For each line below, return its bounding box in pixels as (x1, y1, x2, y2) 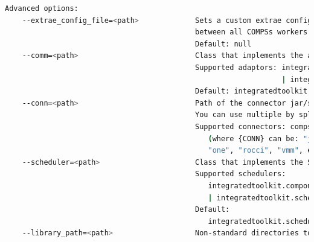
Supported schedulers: (195, 170, 286, 179)
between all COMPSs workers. (195, 28, 312, 37)
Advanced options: (5, 4, 78, 13)
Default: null (195, 39, 252, 48)
